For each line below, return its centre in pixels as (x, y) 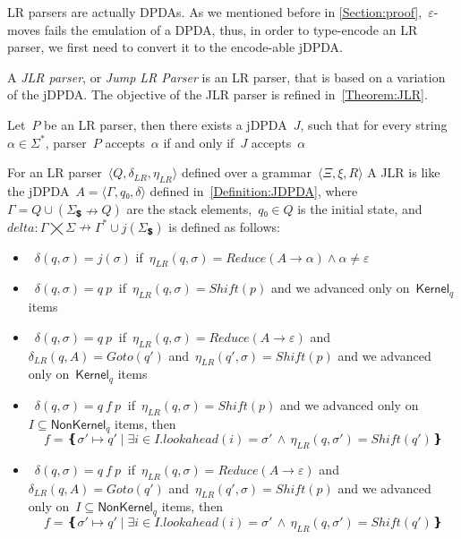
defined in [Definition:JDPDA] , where (254, 190)
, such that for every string (374, 124)
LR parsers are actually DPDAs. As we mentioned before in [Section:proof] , (215, 12)
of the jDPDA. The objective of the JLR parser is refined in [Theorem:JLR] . (218, 94)
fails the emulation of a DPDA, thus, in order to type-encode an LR (231, 29)
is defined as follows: (224, 226)
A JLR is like (404, 172)
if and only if (199, 142)
